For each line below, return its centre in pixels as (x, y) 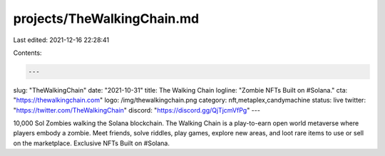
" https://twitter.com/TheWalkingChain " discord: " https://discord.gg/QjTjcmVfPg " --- (137, 110)
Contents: (27, 53)
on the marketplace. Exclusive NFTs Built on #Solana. (92, 143)
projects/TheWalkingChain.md (106, 19)
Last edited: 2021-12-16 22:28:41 (61, 40)
